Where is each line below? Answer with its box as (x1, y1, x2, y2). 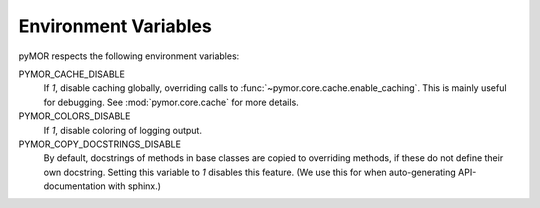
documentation (43, 180, 107, 192)
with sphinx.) (108, 180, 162, 192)
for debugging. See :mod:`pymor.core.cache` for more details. (43, 96, 299, 108)
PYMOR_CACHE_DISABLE (18, 68, 125, 80)
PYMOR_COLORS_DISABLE (18, 110, 131, 122)
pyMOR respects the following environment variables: (18, 50, 240, 62)
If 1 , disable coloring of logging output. (43, 124, 202, 136)
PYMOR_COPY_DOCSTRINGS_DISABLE (18, 138, 182, 150)
